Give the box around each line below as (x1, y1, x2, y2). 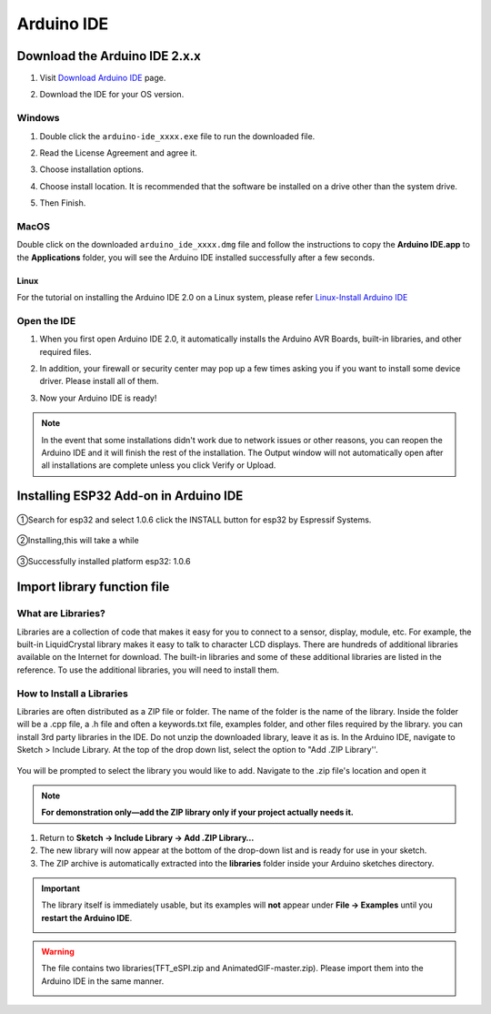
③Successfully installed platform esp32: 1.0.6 (16, 555, 191, 566)
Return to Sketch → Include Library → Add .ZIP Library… (39, 832, 255, 843)
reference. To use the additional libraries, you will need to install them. (16, 664, 280, 675)
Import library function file (16, 579, 170, 595)
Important (41, 883, 81, 894)
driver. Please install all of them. (39, 376, 159, 387)
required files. (39, 346, 92, 357)
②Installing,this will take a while (16, 535, 140, 546)
